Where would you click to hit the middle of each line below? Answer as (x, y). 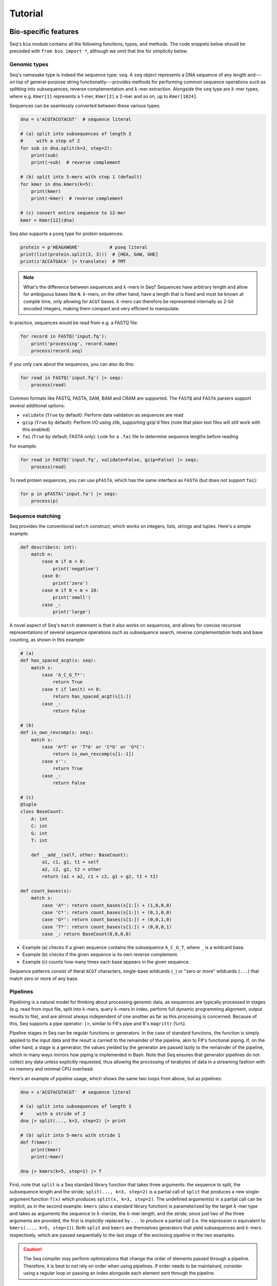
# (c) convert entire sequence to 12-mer (73, 213)
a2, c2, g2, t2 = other (72, 869)
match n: (42, 554)
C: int (39, 826)
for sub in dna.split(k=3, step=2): (66, 148)
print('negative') (76, 569)
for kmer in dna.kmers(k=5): (57, 184)
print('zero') (70, 583)
